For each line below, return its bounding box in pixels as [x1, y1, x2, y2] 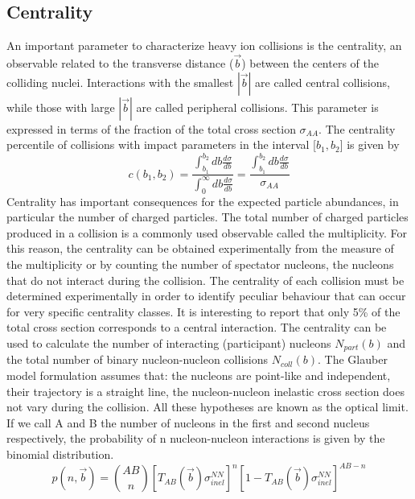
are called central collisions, [255, 73, 390, 90]
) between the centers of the [241, 55, 379, 72]
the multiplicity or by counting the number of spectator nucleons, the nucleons [6, 256, 394, 273]
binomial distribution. [6, 446, 114, 463]
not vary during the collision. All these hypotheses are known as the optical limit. [6, 398, 409, 415]
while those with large [6, 98, 115, 115]
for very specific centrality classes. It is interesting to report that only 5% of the [6, 303, 401, 320]
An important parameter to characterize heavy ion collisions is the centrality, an [6, 37, 402, 54]
